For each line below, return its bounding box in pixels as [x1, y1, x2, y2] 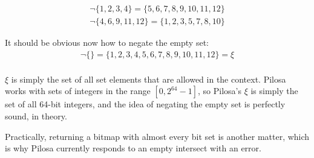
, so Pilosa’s [198, 84, 241, 97]
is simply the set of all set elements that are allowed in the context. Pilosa [11, 72, 286, 85]
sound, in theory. [5, 109, 67, 122]
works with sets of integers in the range [5, 84, 151, 97]
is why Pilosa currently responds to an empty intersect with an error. [5, 142, 261, 154]
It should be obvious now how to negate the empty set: [5, 36, 209, 49]
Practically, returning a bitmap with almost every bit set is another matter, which [5, 130, 310, 142]
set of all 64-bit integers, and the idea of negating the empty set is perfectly [5, 98, 286, 110]
